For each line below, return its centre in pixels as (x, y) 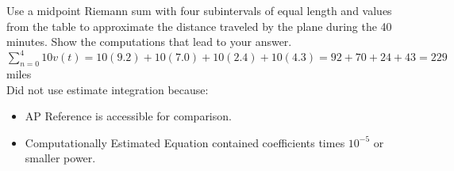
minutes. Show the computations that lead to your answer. (149, 42)
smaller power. (60, 158)
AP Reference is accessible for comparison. (128, 116)
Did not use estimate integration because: (108, 89)
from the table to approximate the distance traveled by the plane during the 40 (199, 26)
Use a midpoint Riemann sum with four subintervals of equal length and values (199, 10)
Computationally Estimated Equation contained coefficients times (185, 142)
